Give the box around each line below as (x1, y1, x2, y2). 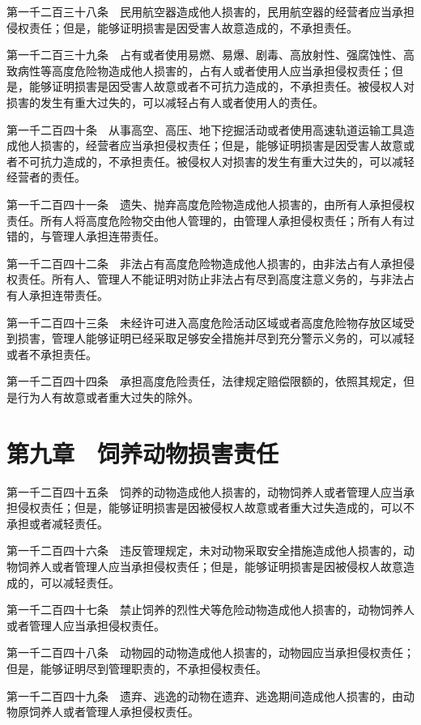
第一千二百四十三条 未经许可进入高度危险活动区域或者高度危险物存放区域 (6, 313, 403, 331)
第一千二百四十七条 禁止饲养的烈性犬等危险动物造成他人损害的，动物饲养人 (6, 601, 415, 618)
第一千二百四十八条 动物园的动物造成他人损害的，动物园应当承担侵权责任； (6, 644, 415, 661)
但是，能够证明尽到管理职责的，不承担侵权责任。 (6, 659, 267, 676)
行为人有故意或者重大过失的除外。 (17, 388, 199, 405)
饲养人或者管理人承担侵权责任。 (28, 703, 199, 720)
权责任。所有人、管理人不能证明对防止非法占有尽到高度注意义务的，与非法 (6, 271, 403, 288)
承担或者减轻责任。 (6, 514, 108, 531)
